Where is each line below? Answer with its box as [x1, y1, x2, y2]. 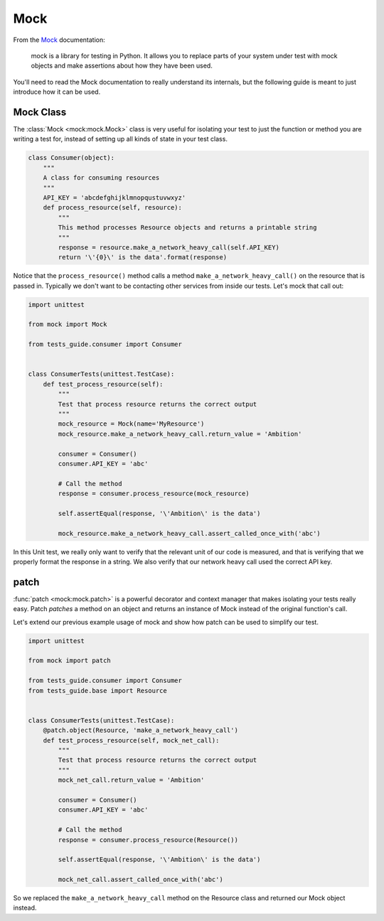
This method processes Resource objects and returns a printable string [58, 224, 317, 232]
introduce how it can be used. [13, 87, 101, 96]
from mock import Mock [28, 321, 107, 328]
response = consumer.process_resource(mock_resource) [58, 490, 250, 497]
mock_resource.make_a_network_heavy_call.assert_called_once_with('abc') [58, 529, 321, 537]
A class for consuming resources [43, 174, 160, 182]
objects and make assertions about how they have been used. [31, 61, 213, 70]
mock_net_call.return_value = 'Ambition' [58, 776, 205, 785]
